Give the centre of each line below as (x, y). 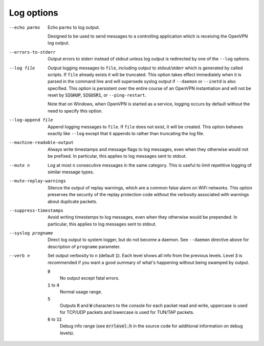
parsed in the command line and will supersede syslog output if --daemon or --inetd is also (142, 81)
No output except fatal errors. (90, 278)
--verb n (20, 256)
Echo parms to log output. (74, 27)
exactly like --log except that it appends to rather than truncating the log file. (126, 134)
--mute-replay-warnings (37, 181)
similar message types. (71, 172)
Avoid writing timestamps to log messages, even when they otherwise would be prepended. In (143, 217)
